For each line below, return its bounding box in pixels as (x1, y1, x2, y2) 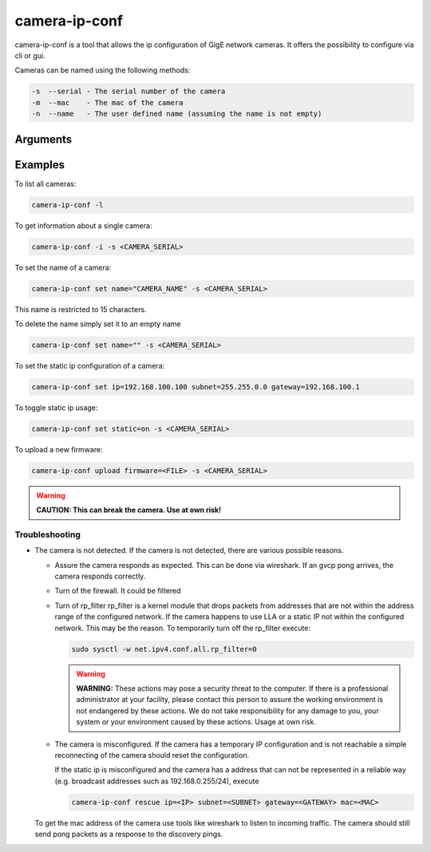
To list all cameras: (14, 179, 77, 188)
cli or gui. (14, 50, 45, 60)
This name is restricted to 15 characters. (14, 304, 147, 314)
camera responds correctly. (54, 571, 146, 582)
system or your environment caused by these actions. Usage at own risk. (76, 717, 317, 727)
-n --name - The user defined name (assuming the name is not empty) (31, 109, 322, 119)
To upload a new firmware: (14, 444, 103, 454)
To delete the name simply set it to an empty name (14, 319, 181, 329)
